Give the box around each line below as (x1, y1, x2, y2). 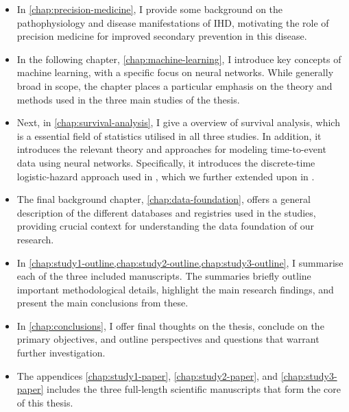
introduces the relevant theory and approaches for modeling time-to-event (16, 142, 326, 156)
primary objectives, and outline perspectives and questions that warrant (16, 332, 320, 346)
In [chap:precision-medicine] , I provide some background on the (16, 2, 283, 16)
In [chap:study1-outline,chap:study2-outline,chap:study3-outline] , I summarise (16, 255, 344, 269)
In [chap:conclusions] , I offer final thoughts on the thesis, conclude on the (16, 318, 324, 332)
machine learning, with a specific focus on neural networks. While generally (16, 65, 334, 80)
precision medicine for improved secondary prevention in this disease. (16, 29, 307, 43)
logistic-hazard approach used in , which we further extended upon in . (16, 169, 315, 183)
